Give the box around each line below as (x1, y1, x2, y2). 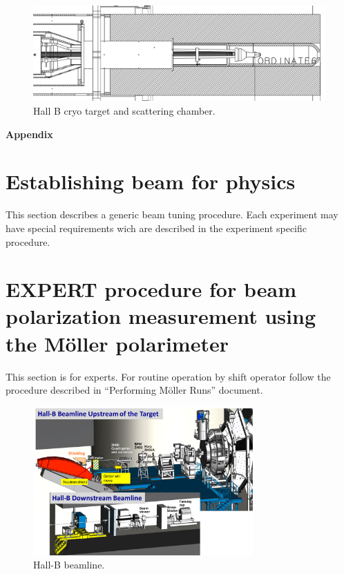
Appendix (6, 126, 53, 141)
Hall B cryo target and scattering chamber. (33, 104, 216, 118)
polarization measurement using (6, 302, 316, 330)
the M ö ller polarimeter (6, 329, 229, 357)
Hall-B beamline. (33, 557, 105, 572)
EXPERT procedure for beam (6, 275, 296, 303)
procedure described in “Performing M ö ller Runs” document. (6, 383, 263, 397)
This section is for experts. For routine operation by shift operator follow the (6, 369, 331, 383)
